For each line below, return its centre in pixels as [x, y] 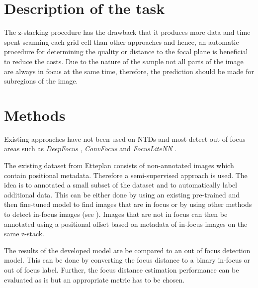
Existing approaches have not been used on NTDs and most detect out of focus [125, 139]
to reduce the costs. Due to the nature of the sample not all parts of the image [124, 61]
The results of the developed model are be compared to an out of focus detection [127, 250]
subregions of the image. [41, 81]
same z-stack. [24, 234]
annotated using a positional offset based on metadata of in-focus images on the [126, 224]
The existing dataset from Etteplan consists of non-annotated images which [119, 165]
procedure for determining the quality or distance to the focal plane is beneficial [126, 51]
